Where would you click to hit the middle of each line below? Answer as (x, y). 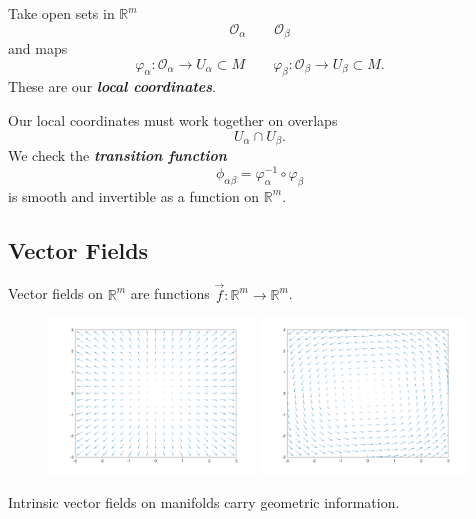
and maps (38, 48)
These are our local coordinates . (112, 86)
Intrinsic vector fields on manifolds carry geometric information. (204, 501)
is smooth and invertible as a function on (134, 195)
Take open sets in (61, 13)
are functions (170, 293)
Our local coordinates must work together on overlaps (173, 120)
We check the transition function (117, 155)
